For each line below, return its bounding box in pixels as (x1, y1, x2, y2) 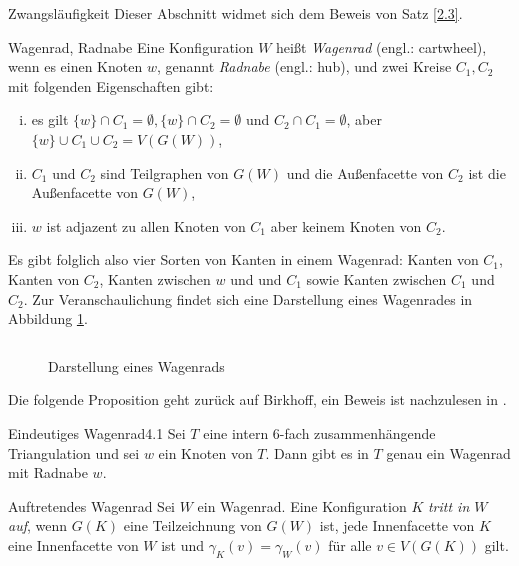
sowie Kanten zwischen (306, 268, 447, 289)
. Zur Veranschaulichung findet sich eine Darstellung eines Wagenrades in (23, 288, 473, 309)
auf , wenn (8, 515, 68, 536)
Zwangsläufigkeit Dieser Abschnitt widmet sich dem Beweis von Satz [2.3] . (8, 3, 463, 23)
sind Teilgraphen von (100, 162, 229, 183)
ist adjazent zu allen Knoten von (46, 215, 246, 236)
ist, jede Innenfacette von (319, 515, 475, 536)
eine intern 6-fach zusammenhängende (203, 422, 436, 443)
